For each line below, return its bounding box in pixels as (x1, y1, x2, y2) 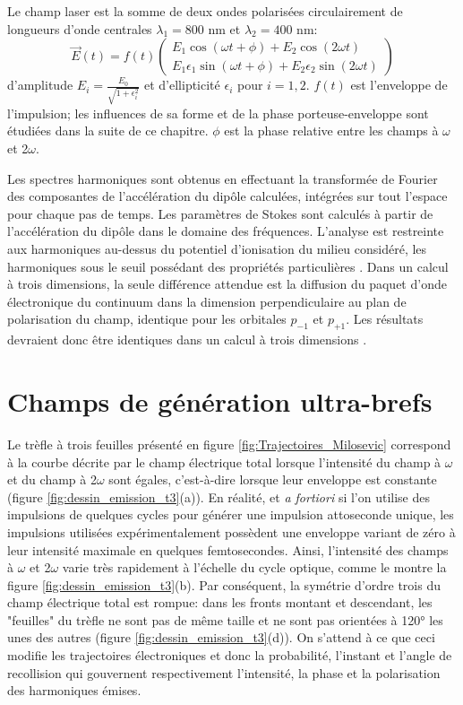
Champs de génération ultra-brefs (7, 383, 433, 419)
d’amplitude (7, 75, 73, 94)
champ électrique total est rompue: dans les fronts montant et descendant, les (7, 593, 433, 612)
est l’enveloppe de (350, 75, 448, 94)
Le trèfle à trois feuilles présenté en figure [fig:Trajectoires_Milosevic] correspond (7, 434, 451, 453)
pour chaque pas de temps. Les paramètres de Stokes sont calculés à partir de (7, 204, 433, 222)
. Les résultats (346, 309, 424, 328)
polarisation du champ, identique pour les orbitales (7, 309, 287, 328)
